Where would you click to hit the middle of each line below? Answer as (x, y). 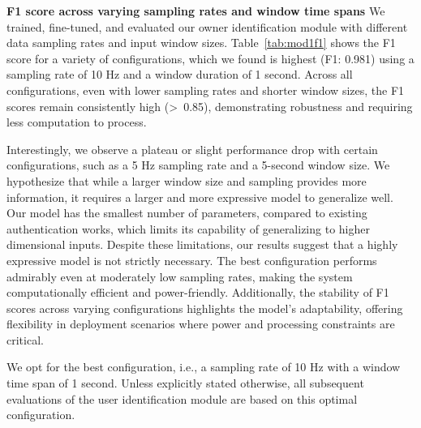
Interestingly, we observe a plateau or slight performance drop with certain (192, 149)
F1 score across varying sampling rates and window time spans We (196, 11)
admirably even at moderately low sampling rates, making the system (180, 276)
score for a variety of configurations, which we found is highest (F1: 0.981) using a (210, 58)
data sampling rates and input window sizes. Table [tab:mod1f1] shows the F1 (201, 43)
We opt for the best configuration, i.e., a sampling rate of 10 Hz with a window (204, 367)
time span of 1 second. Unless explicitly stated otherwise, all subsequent (185, 383)
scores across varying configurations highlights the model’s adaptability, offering (205, 308)
